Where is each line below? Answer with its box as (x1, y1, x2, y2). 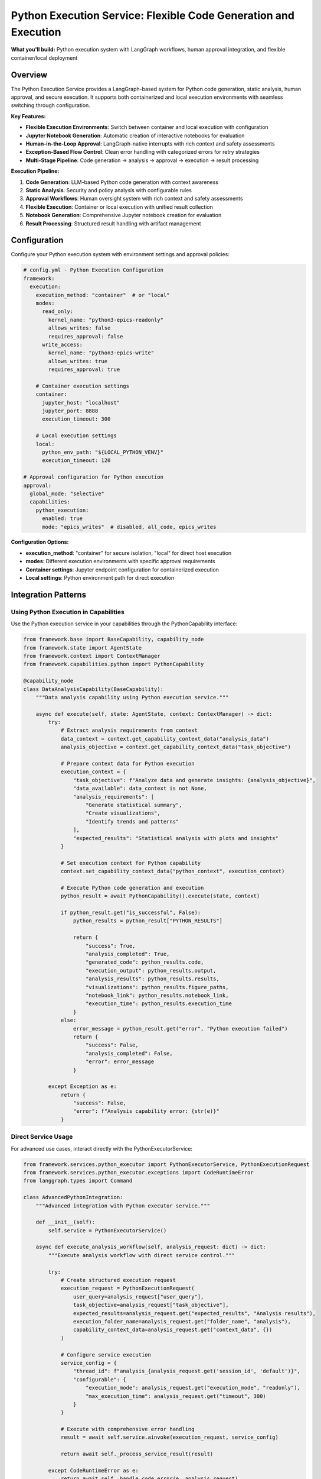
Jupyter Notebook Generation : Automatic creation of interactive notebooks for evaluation (25, 132, 245, 139)
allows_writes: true (48, 358, 108, 364)
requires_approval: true (48, 366, 120, 373)
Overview (11, 70, 48, 80)
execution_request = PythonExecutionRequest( (60, 1285, 195, 1292)
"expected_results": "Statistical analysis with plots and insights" (73, 835, 279, 841)
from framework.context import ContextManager (23, 653, 160, 659)
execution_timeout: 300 (42, 416, 111, 422)
